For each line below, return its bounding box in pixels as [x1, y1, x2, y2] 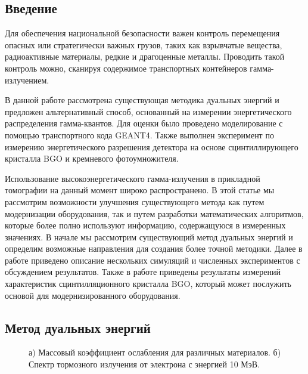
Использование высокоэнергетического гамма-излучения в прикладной [5, 172, 260, 184]
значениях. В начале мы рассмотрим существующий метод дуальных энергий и [5, 230, 293, 243]
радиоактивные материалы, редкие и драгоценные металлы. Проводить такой [5, 50, 285, 63]
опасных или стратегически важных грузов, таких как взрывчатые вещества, [5, 38, 282, 51]
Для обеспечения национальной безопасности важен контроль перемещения [5, 27, 280, 39]
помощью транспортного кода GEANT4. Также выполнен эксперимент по [5, 128, 274, 141]
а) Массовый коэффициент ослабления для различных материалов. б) [29, 346, 281, 358]
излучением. [5, 73, 49, 86]
